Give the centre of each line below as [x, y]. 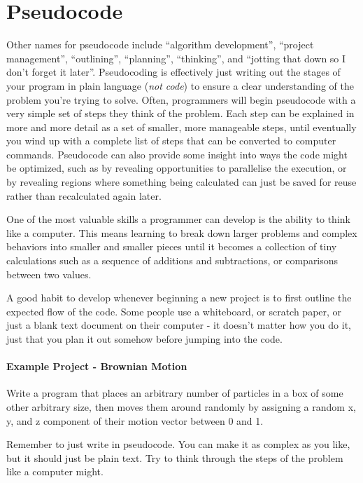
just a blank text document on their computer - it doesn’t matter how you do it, [179, 325]
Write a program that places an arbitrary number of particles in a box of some [175, 393]
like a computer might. [55, 471]
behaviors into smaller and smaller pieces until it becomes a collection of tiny [172, 246]
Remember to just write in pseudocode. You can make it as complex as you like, [178, 444]
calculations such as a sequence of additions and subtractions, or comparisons [172, 260]
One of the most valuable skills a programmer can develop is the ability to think [178, 219]
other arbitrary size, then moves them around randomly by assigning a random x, [181, 406]
